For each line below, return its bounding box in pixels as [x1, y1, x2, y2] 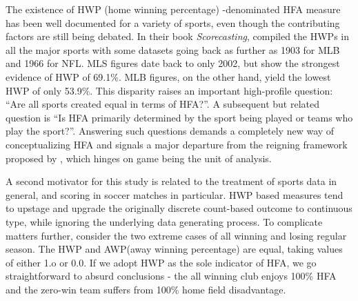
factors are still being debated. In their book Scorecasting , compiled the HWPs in [6, 29, 349, 43]
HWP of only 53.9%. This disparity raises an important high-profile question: [6, 83, 333, 97]
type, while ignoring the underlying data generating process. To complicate [6, 214, 323, 229]
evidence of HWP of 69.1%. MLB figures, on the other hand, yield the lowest [6, 69, 331, 84]
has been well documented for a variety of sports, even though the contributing [6, 15, 340, 30]
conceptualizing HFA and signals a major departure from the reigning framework [6, 137, 348, 151]
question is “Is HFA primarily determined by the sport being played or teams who [6, 110, 353, 124]
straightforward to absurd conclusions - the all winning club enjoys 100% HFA [6, 269, 337, 283]
